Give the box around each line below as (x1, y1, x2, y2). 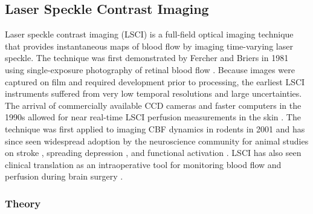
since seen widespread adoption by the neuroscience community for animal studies (5, 134, 309, 147)
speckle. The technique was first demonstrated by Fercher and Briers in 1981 (5, 51, 289, 64)
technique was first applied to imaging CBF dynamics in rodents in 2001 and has (5, 122, 305, 135)
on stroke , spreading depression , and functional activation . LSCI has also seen (5, 146, 302, 159)
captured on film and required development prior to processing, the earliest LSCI (5, 75, 305, 88)
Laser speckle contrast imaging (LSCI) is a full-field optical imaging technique (5, 28, 294, 41)
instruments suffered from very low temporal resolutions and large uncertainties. (5, 87, 302, 100)
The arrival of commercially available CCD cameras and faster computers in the (5, 99, 302, 111)
